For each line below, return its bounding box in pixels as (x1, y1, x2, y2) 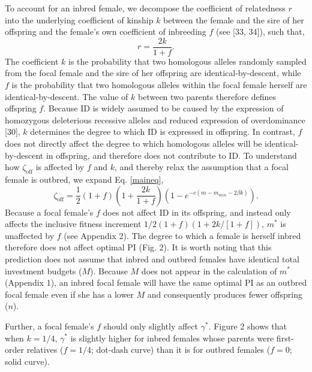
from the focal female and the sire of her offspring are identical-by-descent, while (5, 66, 301, 79)
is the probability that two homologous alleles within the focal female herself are (11, 78, 307, 91)
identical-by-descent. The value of (5, 90, 128, 102)
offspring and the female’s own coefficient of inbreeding (5, 25, 206, 38)
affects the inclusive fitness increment (5, 217, 142, 230)
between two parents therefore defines (138, 90, 277, 102)
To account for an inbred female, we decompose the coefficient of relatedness (5, 2, 286, 14)
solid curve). (5, 355, 50, 367)
